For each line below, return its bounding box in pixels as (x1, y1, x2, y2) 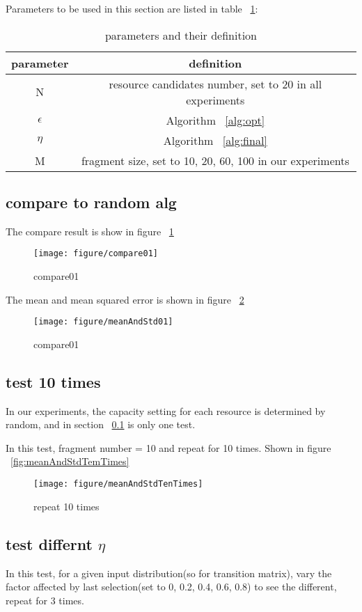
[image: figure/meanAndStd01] (33, 317, 173, 327)
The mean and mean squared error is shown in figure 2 (6, 292, 244, 306)
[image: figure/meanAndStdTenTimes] (33, 479, 203, 489)
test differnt (6, 533, 93, 554)
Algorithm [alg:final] (163, 132, 267, 148)
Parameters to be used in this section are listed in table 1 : (6, 1, 258, 15)
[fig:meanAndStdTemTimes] (10, 454, 129, 469)
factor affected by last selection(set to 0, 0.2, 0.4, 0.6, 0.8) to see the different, (6, 579, 337, 594)
